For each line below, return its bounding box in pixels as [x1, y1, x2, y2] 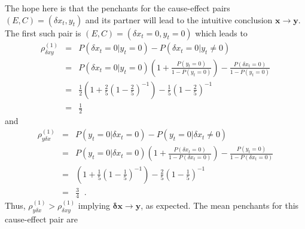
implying [78, 199, 111, 211]
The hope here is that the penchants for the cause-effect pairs [5, 2, 230, 14]
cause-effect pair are [5, 212, 78, 225]
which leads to [195, 26, 248, 39]
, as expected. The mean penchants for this [141, 199, 299, 211]
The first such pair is [5, 26, 81, 39]
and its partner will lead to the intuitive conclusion [85, 13, 273, 26]
